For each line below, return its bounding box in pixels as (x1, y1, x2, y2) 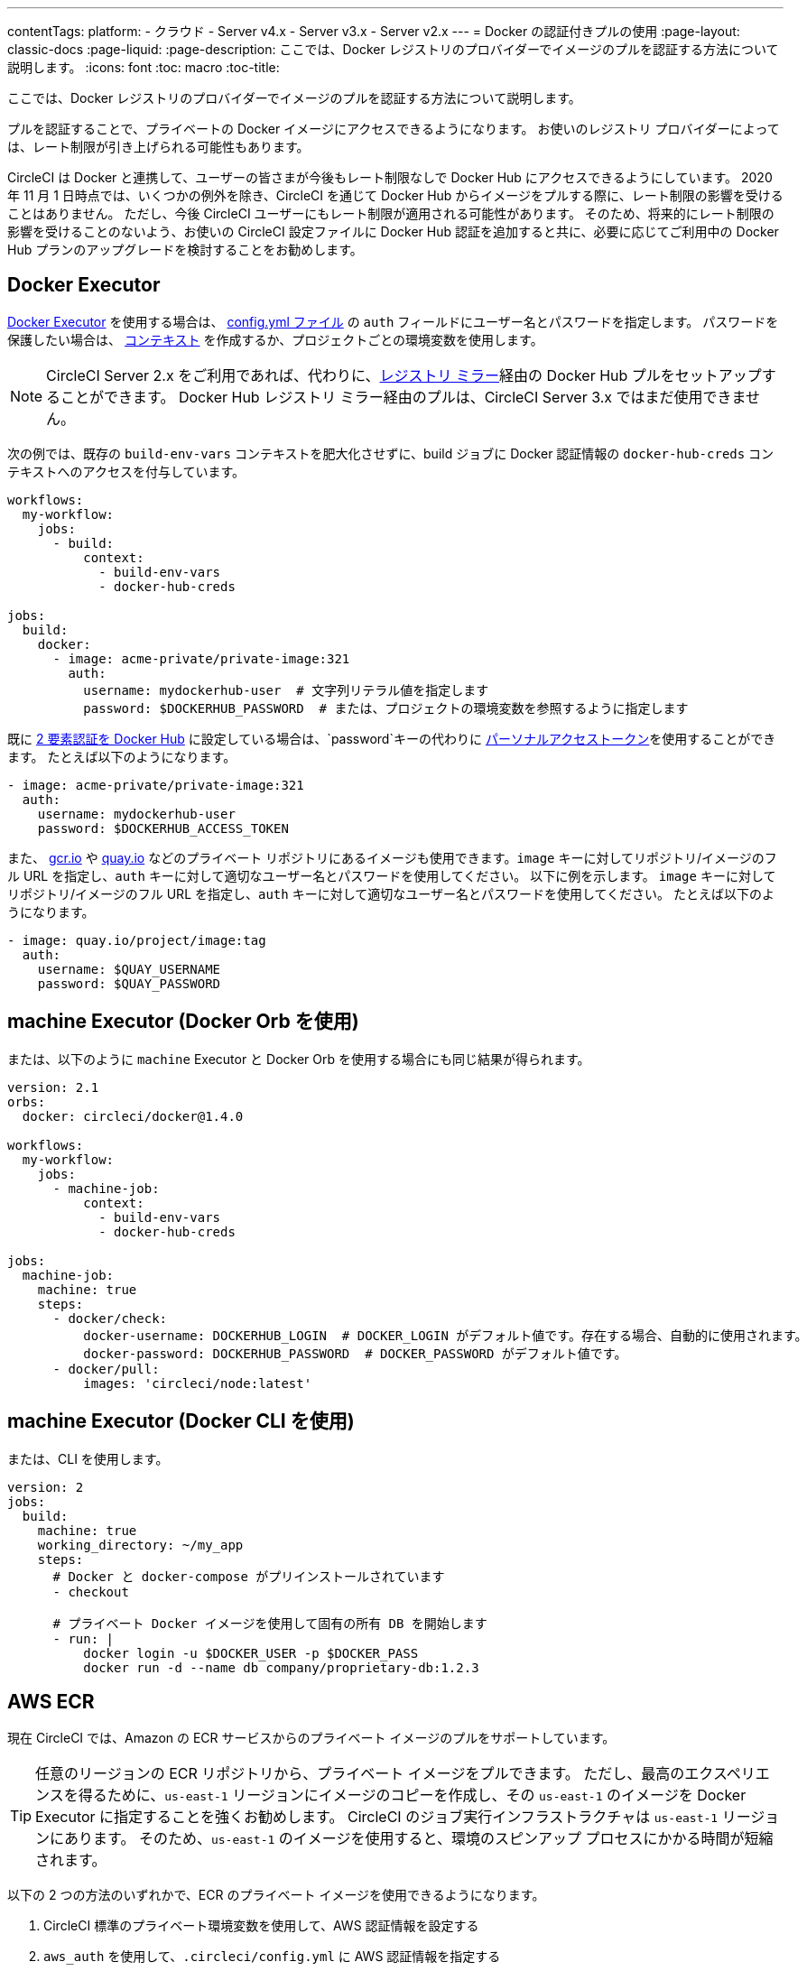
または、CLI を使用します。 (7, 1450, 169, 1467)
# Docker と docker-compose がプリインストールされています (52, 1568, 445, 1584)
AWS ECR (7, 1689, 95, 1713)
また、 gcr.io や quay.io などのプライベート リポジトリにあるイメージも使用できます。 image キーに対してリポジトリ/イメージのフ (7, 849, 777, 865)
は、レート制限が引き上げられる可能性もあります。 (7, 139, 310, 154)
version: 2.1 (7, 1079, 99, 1095)
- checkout (52, 1584, 129, 1599)
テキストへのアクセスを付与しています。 (7, 463, 246, 479)
